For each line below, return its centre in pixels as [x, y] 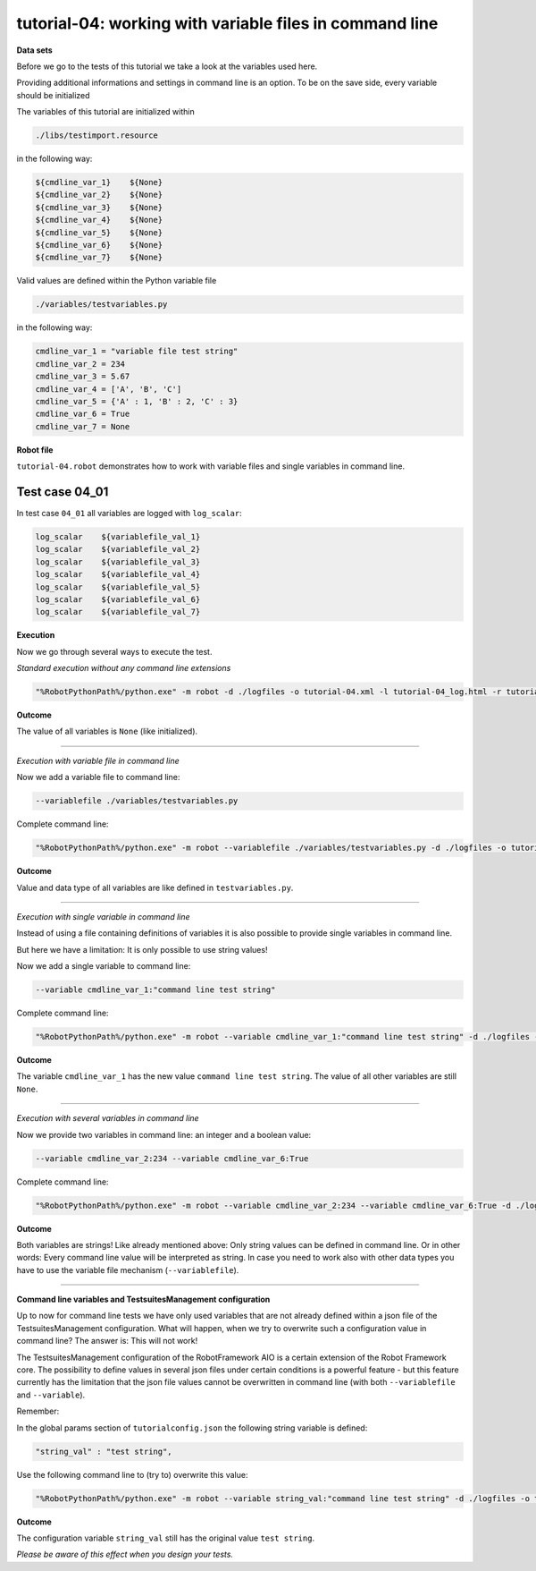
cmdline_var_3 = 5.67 [83, 377]
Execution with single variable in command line [104, 916]
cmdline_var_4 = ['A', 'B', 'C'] [109, 389]
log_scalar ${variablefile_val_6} [118, 599]
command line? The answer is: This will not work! [107, 1341]
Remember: [38, 1411]
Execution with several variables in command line [108, 1118]
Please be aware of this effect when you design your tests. [125, 1554]
